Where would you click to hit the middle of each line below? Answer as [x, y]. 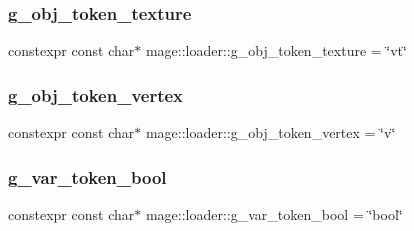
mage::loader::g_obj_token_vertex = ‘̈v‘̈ [270, 132]
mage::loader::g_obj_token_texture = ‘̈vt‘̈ [276, 50]
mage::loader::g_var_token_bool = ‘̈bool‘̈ [274, 213]
